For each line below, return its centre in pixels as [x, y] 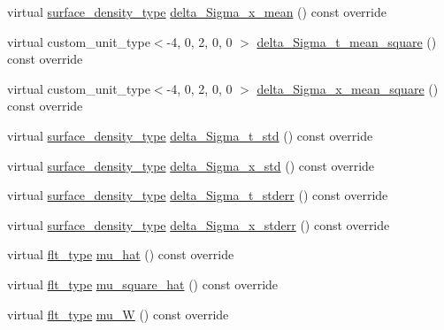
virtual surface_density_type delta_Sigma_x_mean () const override [197, 12]
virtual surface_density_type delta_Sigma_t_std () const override [190, 135]
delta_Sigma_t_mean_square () [347, 41]
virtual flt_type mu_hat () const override [121, 254]
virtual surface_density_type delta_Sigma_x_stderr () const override [199, 224]
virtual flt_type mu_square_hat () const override [143, 284]
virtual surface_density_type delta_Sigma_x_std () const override [191, 165]
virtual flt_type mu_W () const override [118, 314]
